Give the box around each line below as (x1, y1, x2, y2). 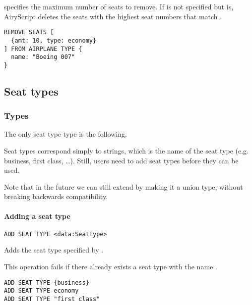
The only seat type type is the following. (4, 129, 127, 139)
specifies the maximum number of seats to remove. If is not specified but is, (4, 1, 234, 11)
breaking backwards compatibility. (4, 191, 108, 202)
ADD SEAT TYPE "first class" (4, 295, 100, 303)
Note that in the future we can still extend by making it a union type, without (4, 181, 243, 192)
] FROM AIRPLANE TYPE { (4, 45, 82, 52)
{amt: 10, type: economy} (11, 37, 97, 44)
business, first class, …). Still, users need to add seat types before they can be (4, 155, 239, 165)
